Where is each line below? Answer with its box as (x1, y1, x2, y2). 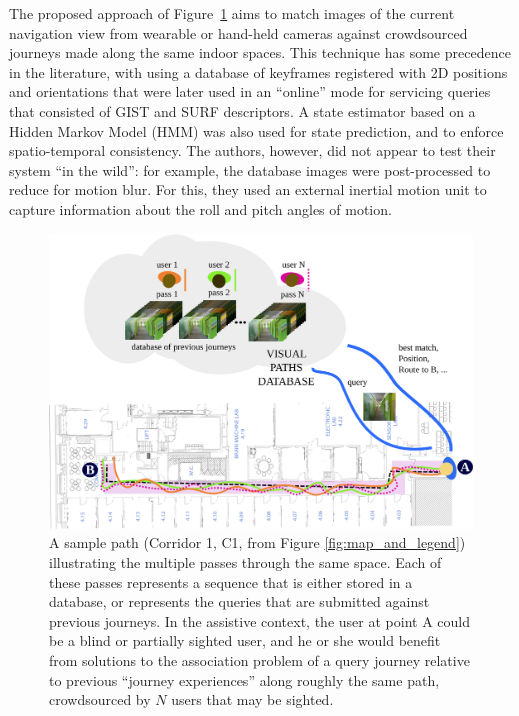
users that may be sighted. (171, 689, 334, 710)
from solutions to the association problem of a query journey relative (49, 649, 470, 670)
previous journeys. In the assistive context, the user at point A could (49, 610, 470, 631)
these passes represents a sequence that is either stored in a (49, 571, 413, 592)
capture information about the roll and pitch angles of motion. (9, 198, 392, 219)
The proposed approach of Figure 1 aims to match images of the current (9, 3, 455, 23)
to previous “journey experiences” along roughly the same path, (49, 669, 440, 690)
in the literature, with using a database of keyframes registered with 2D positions (9, 61, 508, 82)
